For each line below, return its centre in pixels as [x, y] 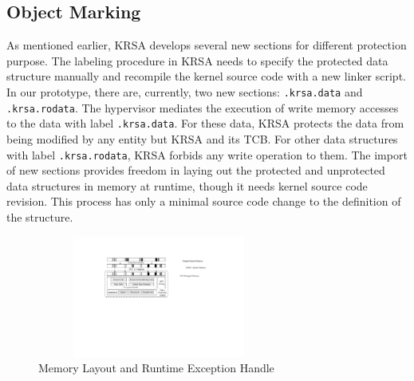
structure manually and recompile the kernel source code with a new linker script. [206, 76]
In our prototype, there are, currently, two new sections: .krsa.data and [185, 91]
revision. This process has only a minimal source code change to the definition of [204, 201]
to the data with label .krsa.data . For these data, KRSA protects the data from [205, 123]
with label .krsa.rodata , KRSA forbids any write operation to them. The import [207, 154]
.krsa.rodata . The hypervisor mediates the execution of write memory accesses [203, 107]
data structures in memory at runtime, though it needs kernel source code [187, 185]
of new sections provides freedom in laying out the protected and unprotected [196, 170]
